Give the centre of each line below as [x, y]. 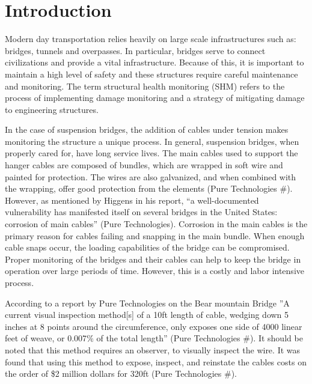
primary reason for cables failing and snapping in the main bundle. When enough [155, 235]
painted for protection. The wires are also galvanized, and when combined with [151, 176]
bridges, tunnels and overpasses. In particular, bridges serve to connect [135, 50]
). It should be [276, 338]
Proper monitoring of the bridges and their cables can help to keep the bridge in [153, 259]
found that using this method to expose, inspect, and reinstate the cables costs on [156, 361]
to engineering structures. [52, 109]
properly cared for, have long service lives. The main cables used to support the [151, 153]
